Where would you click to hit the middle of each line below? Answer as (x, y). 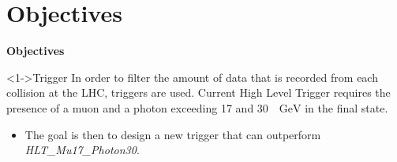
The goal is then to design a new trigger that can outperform (173, 134)
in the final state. (346, 107)
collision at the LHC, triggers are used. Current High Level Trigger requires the (198, 92)
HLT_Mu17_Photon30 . (82, 150)
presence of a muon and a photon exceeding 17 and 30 (137, 107)
